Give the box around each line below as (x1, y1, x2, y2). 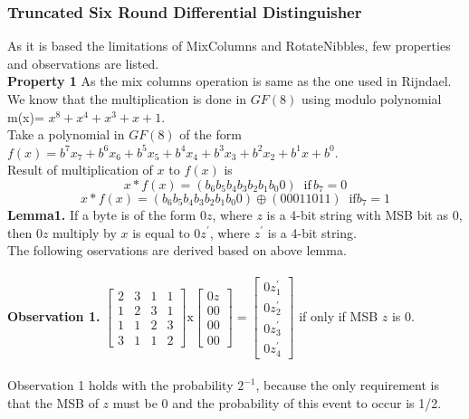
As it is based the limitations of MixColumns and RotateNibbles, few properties (7, 36, 451, 55)
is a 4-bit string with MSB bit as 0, (266, 205, 463, 224)
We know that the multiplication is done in (7, 90, 247, 108)
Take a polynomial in (7, 125, 125, 144)
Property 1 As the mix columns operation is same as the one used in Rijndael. (7, 71, 452, 90)
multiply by (53, 223, 117, 242)
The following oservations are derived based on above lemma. (7, 241, 347, 260)
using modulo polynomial (301, 90, 442, 108)
